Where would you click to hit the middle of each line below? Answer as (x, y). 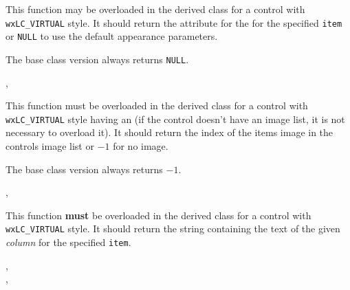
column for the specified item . (68, 242)
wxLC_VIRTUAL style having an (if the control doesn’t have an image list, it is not (175, 119)
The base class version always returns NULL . (97, 59)
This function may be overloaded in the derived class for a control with (155, 9)
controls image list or (50, 146)
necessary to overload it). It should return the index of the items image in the (169, 132)
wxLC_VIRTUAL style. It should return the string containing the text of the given (173, 228)
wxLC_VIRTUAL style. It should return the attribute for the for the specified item (174, 22)
